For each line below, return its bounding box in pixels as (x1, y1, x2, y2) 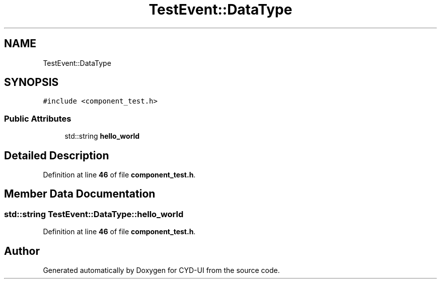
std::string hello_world (64, 132, 140, 141)
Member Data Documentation (4, 187, 156, 201)
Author (4, 244, 40, 257)
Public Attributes (4, 113, 71, 124)
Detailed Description (4, 149, 109, 162)
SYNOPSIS (4, 76, 59, 89)
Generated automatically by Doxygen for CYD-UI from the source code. (43, 266, 280, 275)
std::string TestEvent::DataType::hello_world (4, 209, 184, 219)
